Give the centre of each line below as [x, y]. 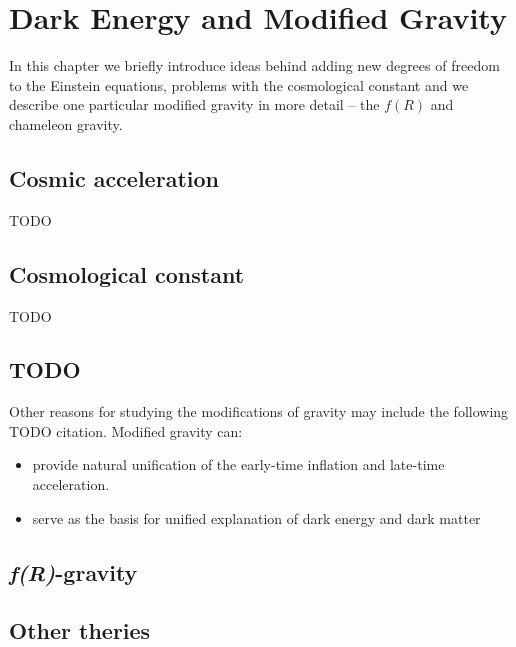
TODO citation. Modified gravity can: [126, 430]
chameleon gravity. [66, 123]
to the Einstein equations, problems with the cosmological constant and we [239, 84]
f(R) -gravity [73, 571]
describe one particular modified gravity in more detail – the [194, 104]
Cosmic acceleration [114, 177]
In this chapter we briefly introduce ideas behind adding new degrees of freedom [254, 65]
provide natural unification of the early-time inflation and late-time [238, 464]
